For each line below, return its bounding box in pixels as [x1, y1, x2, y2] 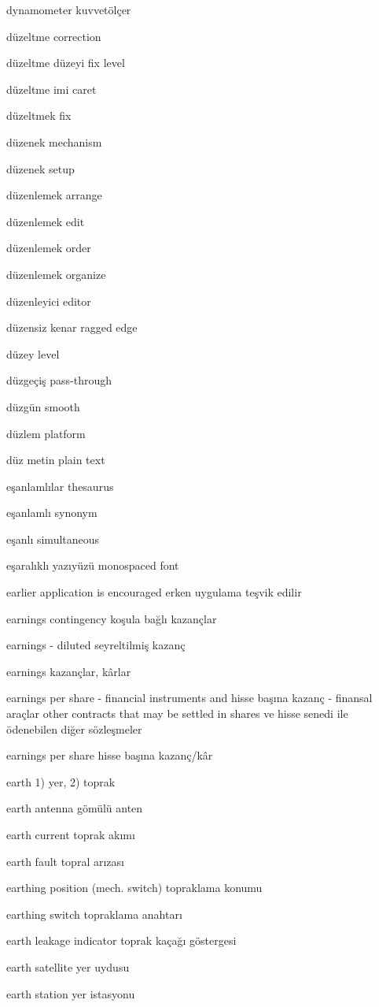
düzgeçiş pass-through [6, 372, 112, 388]
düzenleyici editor [6, 292, 91, 309]
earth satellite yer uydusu [6, 958, 130, 975]
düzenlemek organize [6, 266, 106, 282]
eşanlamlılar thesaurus [6, 477, 114, 494]
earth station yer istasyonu [6, 985, 135, 1001]
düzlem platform [6, 425, 86, 441]
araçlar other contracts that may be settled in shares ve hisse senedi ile [6, 705, 348, 722]
